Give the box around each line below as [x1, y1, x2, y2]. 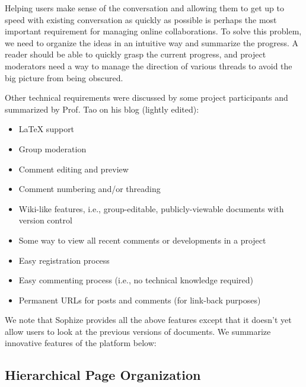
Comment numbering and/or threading [18, 183, 161, 195]
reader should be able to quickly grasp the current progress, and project [5, 48, 266, 60]
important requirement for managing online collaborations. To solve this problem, [5, 25, 302, 37]
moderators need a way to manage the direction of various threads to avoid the [5, 59, 292, 72]
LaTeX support [18, 123, 75, 135]
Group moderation [18, 142, 87, 155]
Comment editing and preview [18, 162, 129, 175]
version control [18, 214, 72, 226]
